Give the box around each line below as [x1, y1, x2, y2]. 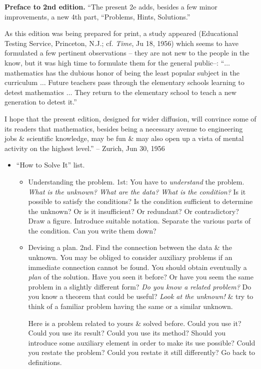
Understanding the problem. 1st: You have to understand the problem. [28, 176, 244, 186]
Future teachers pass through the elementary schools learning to [48, 77, 244, 87]
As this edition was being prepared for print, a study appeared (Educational [4, 28, 238, 38]
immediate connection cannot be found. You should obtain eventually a [28, 261, 247, 272]
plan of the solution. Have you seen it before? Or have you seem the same [28, 271, 253, 282]
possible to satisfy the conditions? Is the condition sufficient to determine [28, 196, 253, 206]
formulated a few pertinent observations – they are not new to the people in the [4, 47, 249, 58]
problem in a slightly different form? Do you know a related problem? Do [28, 281, 251, 291]
